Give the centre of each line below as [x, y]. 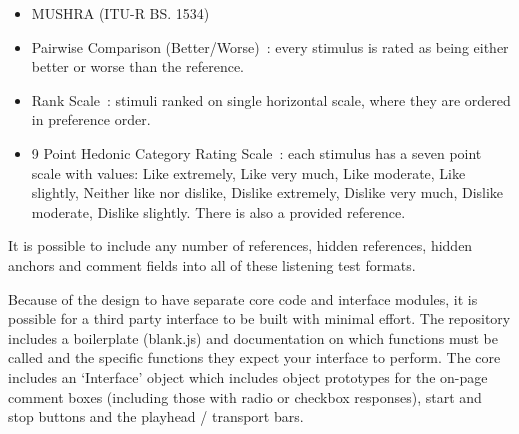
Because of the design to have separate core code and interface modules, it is [243, 298]
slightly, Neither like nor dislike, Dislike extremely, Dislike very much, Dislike [267, 192]
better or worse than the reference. [137, 66]
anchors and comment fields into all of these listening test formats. [212, 264]
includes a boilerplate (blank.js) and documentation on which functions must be [253, 337]
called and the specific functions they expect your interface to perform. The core [254, 357]
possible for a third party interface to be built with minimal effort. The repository [259, 318]
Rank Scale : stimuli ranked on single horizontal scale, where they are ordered [271, 99]
